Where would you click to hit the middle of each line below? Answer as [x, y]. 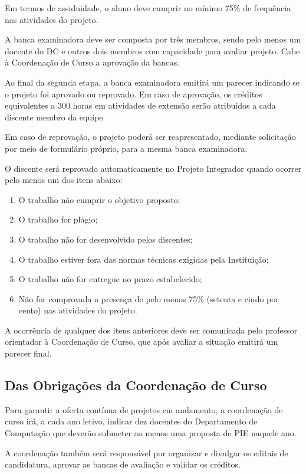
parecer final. [28, 353]
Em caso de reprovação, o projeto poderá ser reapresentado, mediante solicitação [150, 137]
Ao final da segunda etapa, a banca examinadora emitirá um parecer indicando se [152, 82]
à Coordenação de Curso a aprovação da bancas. [92, 62]
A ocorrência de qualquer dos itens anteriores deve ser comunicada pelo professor [151, 330]
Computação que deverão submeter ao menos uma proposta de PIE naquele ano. [151, 433]
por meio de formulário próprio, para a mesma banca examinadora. [126, 148]
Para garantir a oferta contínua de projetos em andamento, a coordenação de [144, 409]
